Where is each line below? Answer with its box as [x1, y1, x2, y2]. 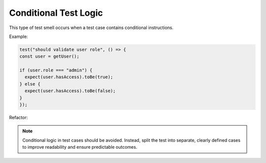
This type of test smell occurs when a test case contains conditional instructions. [9, 25, 174, 31]
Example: [9, 33, 28, 39]
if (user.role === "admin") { [19, 67, 93, 73]
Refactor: [9, 115, 28, 121]
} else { [19, 81, 41, 87]
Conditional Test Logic [9, 7, 103, 18]
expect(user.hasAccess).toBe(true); [25, 74, 113, 80]
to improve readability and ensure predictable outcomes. [22, 144, 137, 150]
